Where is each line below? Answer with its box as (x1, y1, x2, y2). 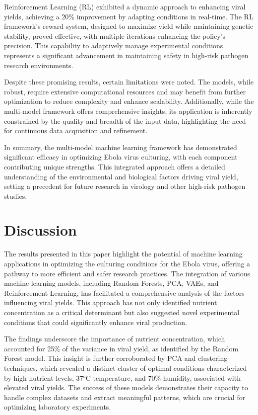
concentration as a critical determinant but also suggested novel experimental (4, 307, 240, 317)
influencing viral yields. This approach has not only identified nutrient (4, 297, 217, 308)
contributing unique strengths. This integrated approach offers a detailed (4, 161, 225, 171)
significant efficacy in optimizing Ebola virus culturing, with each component (4, 152, 238, 162)
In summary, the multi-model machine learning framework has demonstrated (4, 142, 237, 152)
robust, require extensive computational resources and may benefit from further (4, 86, 246, 96)
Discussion (4, 220, 77, 240)
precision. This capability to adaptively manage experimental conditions (4, 40, 223, 51)
